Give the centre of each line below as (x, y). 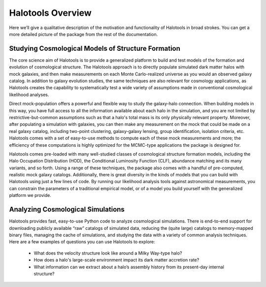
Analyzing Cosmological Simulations (67, 209)
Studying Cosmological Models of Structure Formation (95, 48)
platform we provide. (30, 195)
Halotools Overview (50, 13)
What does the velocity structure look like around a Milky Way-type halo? (108, 253)
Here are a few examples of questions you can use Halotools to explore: (82, 242)
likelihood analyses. (29, 95)
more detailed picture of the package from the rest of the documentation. (83, 34)
